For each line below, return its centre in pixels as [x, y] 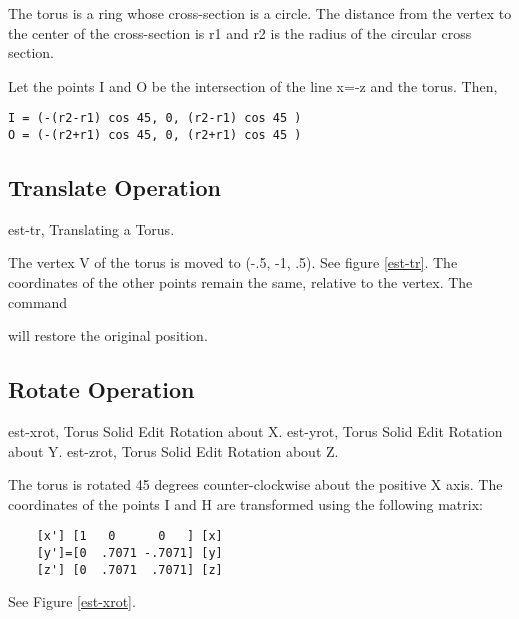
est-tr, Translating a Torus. [91, 228]
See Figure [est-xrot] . [72, 601]
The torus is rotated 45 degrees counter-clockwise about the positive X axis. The [255, 484]
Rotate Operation [101, 389]
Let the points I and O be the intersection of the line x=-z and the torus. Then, [253, 85]
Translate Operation [114, 187]
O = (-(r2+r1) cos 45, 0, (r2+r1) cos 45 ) [155, 135]
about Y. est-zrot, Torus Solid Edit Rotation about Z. [173, 450]
